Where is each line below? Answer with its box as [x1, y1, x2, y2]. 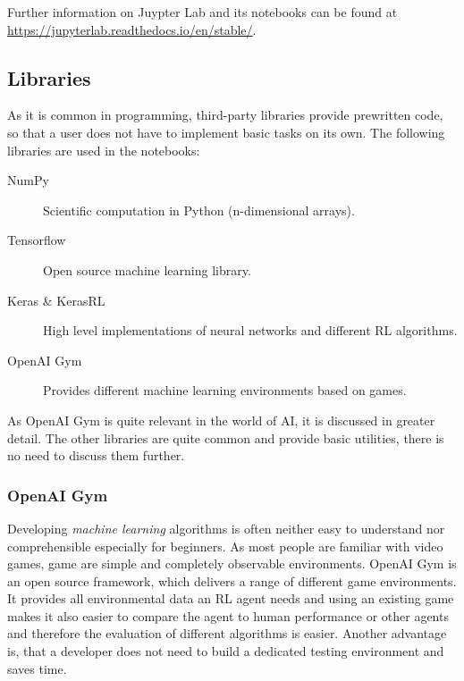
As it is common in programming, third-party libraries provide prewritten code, [7, 105, 443, 124]
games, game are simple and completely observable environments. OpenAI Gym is [7, 554, 457, 573]
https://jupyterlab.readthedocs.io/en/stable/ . [7, 20, 257, 38]
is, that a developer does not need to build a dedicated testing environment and [7, 642, 444, 660]
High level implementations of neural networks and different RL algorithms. [43, 321, 458, 340]
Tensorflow [7, 231, 66, 249]
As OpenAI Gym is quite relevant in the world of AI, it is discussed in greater [7, 410, 435, 429]
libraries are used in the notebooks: [7, 140, 200, 159]
